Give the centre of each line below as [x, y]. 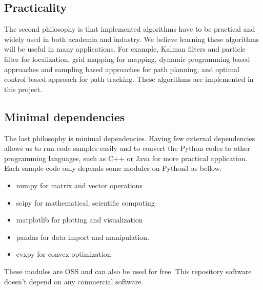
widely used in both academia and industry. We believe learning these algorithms [132, 39]
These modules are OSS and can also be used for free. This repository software [128, 271]
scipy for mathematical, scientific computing [85, 202]
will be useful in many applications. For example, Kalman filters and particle [125, 49]
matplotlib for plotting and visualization [79, 220]
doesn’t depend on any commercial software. [74, 281]
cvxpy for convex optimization [64, 254]
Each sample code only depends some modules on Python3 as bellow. [113, 168]
